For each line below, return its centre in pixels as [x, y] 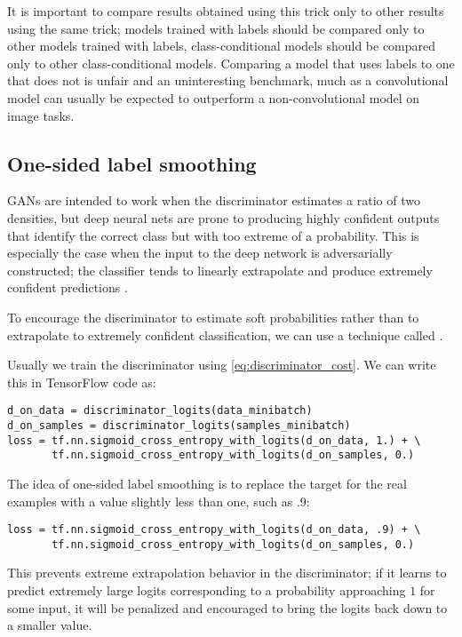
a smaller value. [50, 625]
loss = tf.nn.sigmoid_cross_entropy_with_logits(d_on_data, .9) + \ [214, 530]
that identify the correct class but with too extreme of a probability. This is [213, 235]
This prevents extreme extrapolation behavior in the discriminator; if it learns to [227, 573]
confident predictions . [68, 287]
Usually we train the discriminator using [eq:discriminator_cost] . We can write [222, 365]
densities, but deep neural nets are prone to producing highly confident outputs [223, 217]
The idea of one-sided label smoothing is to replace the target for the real [207, 483]
